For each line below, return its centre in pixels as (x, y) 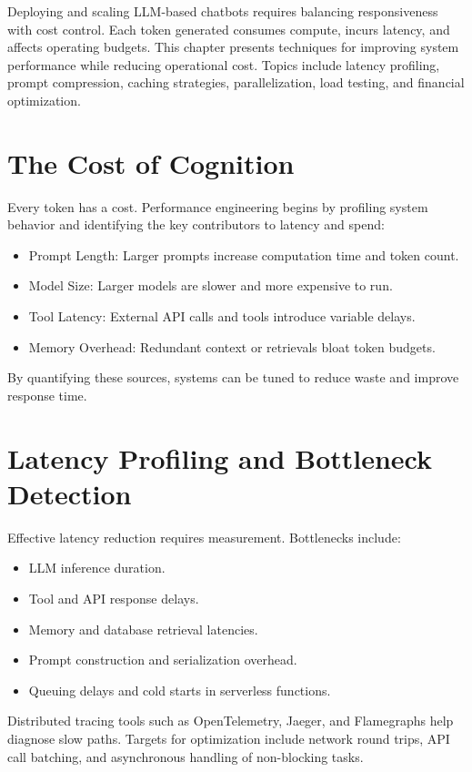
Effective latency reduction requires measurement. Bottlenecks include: (204, 537)
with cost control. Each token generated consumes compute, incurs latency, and (229, 29)
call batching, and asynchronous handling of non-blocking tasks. (186, 756)
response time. (47, 395)
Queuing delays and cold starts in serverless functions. (180, 690)
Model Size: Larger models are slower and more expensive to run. (211, 285)
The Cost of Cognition (151, 163)
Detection (70, 493)
